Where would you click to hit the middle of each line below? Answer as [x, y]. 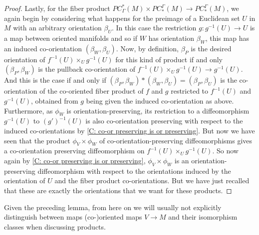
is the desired [211, 48]
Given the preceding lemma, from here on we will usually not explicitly [113, 207]
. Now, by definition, [147, 48]
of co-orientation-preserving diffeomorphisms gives [176, 140]
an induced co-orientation [43, 48]
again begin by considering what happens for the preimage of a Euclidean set [122, 18]
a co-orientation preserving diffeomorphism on [74, 151]
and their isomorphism [203, 217]
